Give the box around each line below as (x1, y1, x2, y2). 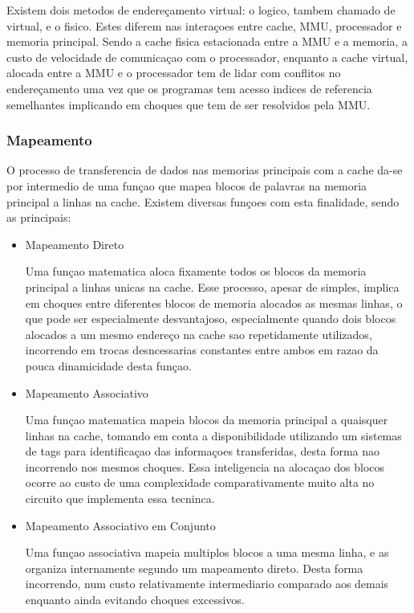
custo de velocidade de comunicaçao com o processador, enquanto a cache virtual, (6, 48, 408, 65)
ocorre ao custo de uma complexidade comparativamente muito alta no (25, 474, 375, 491)
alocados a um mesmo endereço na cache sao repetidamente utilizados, (25, 325, 372, 342)
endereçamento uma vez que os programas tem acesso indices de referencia (6, 80, 372, 96)
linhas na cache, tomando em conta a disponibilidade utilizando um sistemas (25, 427, 402, 443)
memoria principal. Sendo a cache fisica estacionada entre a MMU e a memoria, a (6, 33, 408, 50)
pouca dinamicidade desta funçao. (25, 357, 192, 374)
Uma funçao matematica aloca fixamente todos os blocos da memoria (25, 263, 367, 280)
